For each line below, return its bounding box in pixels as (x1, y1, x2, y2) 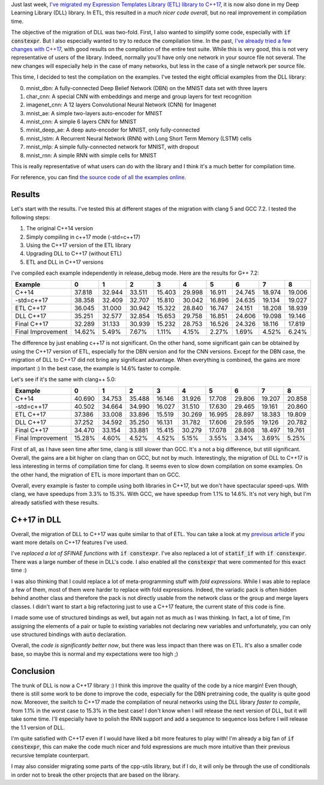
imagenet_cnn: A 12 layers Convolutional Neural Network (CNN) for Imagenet (26, 101, 217, 108)
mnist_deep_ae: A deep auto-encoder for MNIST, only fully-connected (26, 126, 200, 133)
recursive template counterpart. (11, 751, 90, 759)
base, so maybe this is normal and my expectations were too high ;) (11, 650, 178, 658)
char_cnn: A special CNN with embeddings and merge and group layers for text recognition (26, 93, 252, 100)
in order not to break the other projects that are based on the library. (11, 771, 180, 778)
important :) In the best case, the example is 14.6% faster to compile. (11, 364, 181, 372)
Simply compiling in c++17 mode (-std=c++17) (26, 233, 141, 240)
